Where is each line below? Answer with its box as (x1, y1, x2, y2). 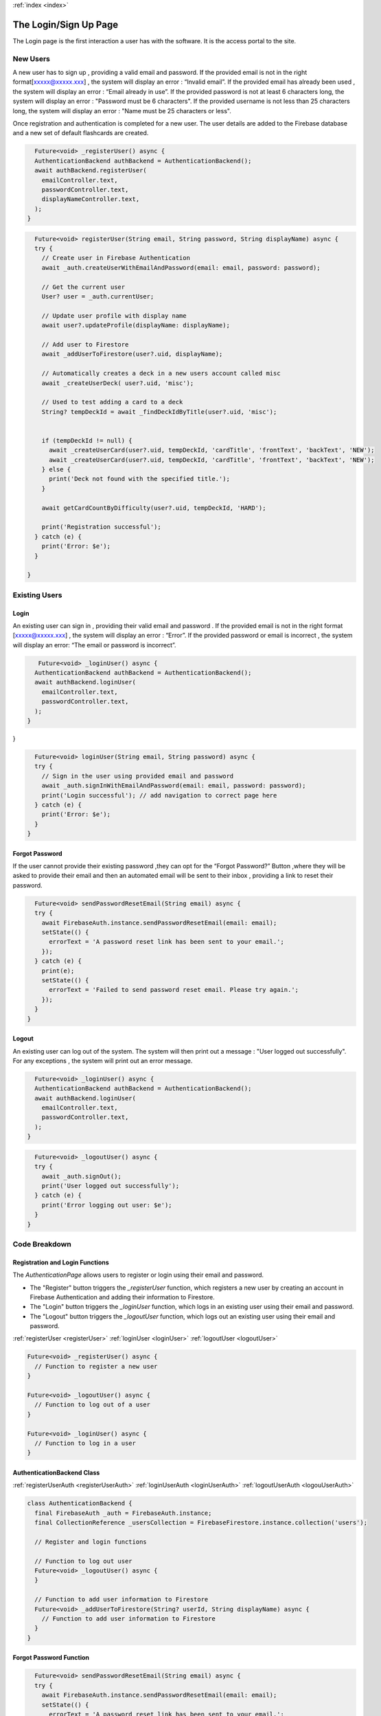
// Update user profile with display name (41, 312, 187, 319)
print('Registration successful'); (41, 523, 161, 531)
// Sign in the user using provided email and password (41, 772, 234, 780)
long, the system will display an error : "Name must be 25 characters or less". (12, 106, 231, 115)
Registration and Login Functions (12, 1258, 109, 1266)
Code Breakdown (12, 1239, 71, 1249)
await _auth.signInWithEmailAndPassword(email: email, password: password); (41, 782, 306, 789)
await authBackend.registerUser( (34, 167, 147, 174)
